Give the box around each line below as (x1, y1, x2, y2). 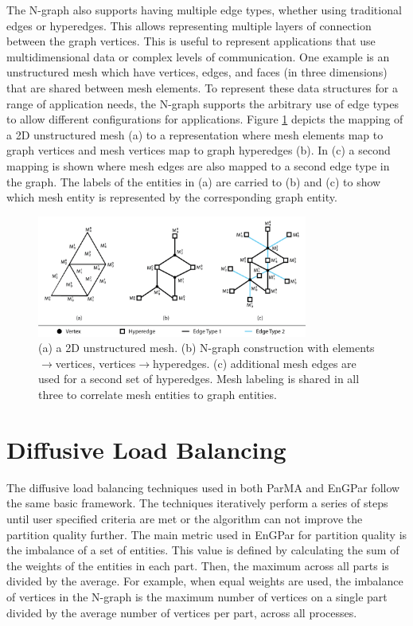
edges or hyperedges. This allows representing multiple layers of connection (6, 17, 372, 33)
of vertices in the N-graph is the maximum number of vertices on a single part (6, 588, 388, 604)
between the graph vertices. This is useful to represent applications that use (6, 33, 376, 49)
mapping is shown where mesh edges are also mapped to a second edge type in (6, 157, 390, 174)
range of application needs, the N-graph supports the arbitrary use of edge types (6, 95, 399, 112)
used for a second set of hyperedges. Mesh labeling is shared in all (38, 370, 360, 387)
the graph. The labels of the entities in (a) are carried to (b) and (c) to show (6, 173, 381, 190)
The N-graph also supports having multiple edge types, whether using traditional (6, 2, 402, 18)
